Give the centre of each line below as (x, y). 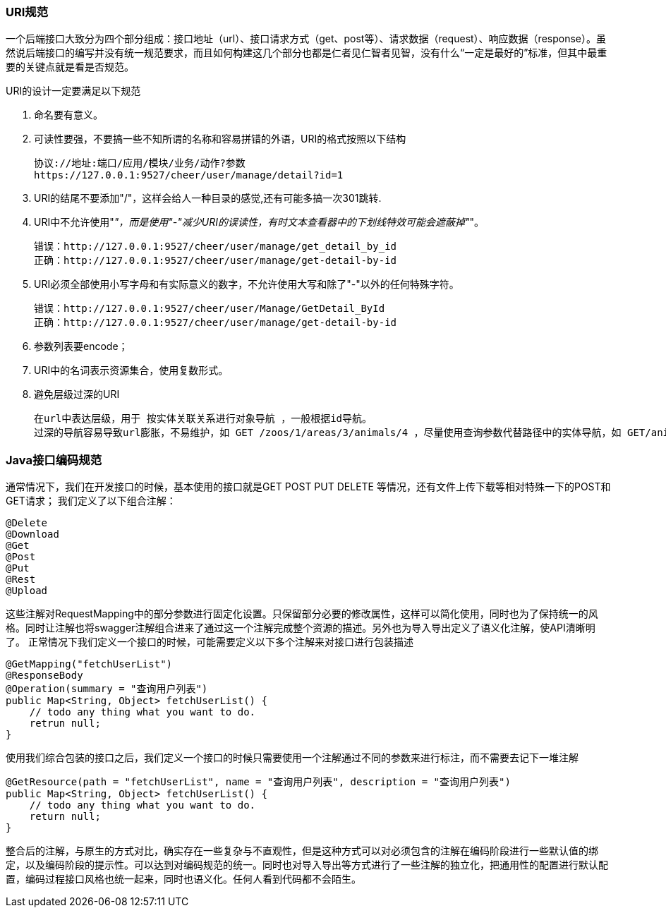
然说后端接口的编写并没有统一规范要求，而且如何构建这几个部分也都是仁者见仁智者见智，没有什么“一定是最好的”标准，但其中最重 (307, 53)
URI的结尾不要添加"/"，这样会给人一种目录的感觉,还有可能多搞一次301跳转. (208, 198)
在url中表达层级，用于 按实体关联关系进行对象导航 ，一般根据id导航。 (203, 419)
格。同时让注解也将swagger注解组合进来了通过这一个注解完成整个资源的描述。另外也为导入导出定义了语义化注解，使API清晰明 (301, 628)
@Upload (27, 591)
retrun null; (65, 724)
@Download (32, 534)
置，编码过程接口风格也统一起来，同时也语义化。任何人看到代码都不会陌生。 (183, 879)
